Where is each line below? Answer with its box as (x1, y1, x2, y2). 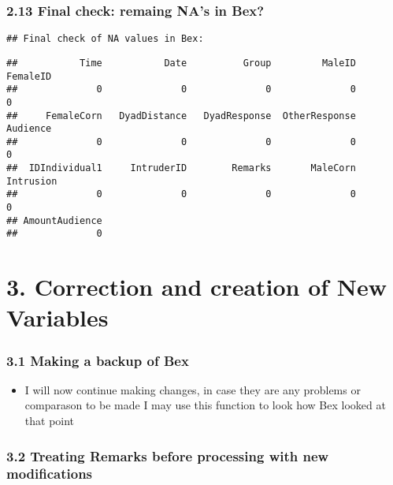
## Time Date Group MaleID (6, 57, 356, 69)
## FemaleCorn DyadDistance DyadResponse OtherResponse (6, 110, 356, 121)
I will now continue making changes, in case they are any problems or (24, 381, 361, 397)
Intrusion (6, 175, 57, 187)
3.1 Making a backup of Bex (6, 350, 189, 370)
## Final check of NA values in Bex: (6, 33, 204, 45)
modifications (6, 464, 93, 483)
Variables (6, 301, 109, 334)
